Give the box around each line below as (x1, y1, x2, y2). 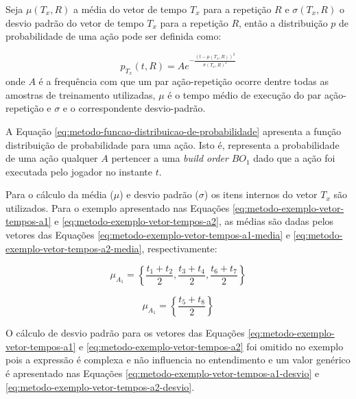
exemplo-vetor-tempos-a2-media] (5, 241, 142, 255)
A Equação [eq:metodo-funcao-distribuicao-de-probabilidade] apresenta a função (5, 123, 342, 138)
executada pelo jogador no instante (5, 164, 153, 178)
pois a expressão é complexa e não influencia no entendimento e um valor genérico (5, 352, 351, 367)
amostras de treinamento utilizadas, (5, 87, 156, 101)
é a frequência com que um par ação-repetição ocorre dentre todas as (38, 74, 329, 88)
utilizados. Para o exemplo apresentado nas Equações (5, 200, 230, 215)
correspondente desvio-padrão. (78, 101, 206, 115)
